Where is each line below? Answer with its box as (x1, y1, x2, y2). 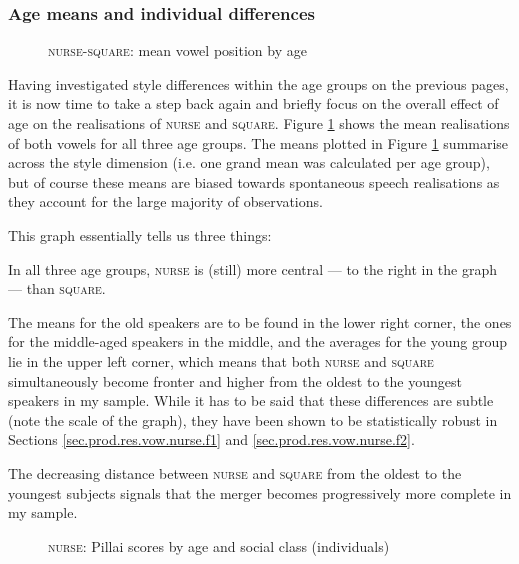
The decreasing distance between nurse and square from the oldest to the (8, 462, 462, 483)
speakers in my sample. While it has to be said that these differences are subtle (8, 390, 494, 411)
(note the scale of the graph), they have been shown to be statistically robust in (8, 409, 498, 430)
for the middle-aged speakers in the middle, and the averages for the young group (8, 331, 507, 352)
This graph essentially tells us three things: (8, 224, 272, 245)
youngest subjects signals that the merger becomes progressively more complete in (8, 482, 512, 503)
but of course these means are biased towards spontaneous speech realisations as (8, 171, 500, 192)
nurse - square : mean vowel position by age (48, 40, 307, 61)
